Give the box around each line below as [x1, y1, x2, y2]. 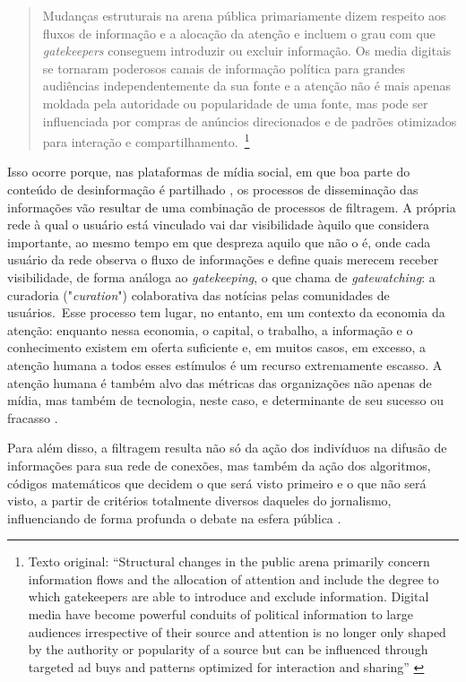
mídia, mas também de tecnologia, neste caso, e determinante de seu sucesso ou [7, 391, 444, 410]
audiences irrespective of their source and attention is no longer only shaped [28, 622, 446, 641]
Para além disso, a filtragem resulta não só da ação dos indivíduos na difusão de [7, 438, 447, 457]
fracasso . [7, 408, 58, 427]
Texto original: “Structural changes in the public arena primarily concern [28, 552, 430, 571]
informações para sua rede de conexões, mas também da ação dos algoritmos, [7, 455, 431, 474]
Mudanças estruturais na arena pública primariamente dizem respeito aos [42, 6, 446, 24]
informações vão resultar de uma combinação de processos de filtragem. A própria [7, 197, 456, 216]
